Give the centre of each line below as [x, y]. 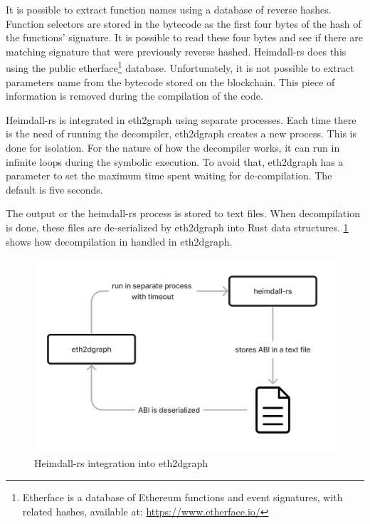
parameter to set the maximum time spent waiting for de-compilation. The [169, 175]
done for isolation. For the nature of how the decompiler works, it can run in [173, 147]
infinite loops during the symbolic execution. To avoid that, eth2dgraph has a [175, 161]
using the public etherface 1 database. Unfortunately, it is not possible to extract [180, 67]
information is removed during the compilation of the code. [134, 96]
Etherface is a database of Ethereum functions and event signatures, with [183, 497]
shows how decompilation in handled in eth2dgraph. [119, 241]
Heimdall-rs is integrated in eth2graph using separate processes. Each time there [181, 119]
